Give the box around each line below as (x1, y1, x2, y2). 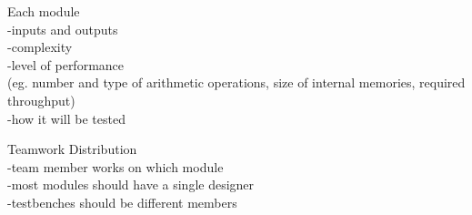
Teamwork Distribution (7, 139, 137, 159)
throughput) (7, 90, 75, 109)
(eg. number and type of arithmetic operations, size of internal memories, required (7, 73, 466, 92)
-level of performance (7, 55, 125, 74)
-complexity (7, 37, 73, 56)
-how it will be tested (7, 108, 126, 128)
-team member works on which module (7, 157, 224, 176)
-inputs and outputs (7, 19, 118, 38)
